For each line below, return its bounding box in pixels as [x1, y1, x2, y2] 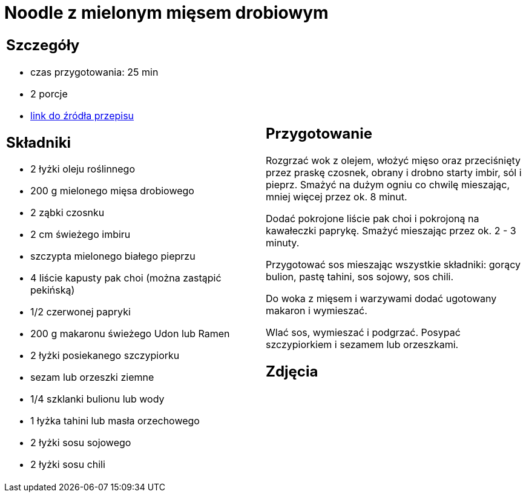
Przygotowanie [266, 124, 372, 142]
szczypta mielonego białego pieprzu [30, 250, 196, 263]
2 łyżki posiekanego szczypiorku [30, 349, 180, 362]
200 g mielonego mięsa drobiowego [30, 185, 194, 197]
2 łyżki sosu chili [30, 458, 105, 471]
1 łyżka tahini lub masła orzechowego [30, 415, 200, 427]
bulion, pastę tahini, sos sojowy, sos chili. [266, 270, 454, 283]
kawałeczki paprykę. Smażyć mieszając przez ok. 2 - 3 [266, 224, 516, 237]
